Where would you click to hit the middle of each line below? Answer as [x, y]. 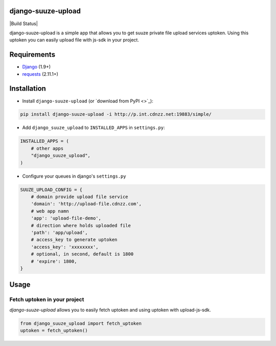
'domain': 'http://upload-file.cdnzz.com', [86, 204]
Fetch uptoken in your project [47, 299]
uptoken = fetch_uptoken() [54, 331]
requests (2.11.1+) [40, 74]
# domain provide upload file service [79, 197]
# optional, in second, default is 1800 [82, 254]
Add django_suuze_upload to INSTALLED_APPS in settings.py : [94, 127]
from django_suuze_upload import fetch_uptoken [81, 323]
